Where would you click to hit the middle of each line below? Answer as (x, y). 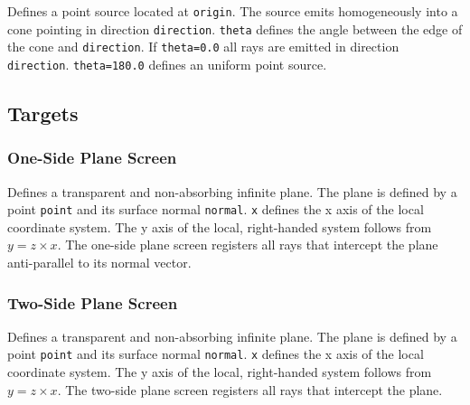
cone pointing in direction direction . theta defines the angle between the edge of (235, 28)
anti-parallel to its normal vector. (99, 263)
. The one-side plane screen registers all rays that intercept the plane (248, 245)
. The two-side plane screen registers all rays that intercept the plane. (250, 389)
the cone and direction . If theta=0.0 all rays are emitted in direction (203, 47)
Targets (43, 113)
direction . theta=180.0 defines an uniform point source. (167, 64)
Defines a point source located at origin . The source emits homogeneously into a (233, 11)
